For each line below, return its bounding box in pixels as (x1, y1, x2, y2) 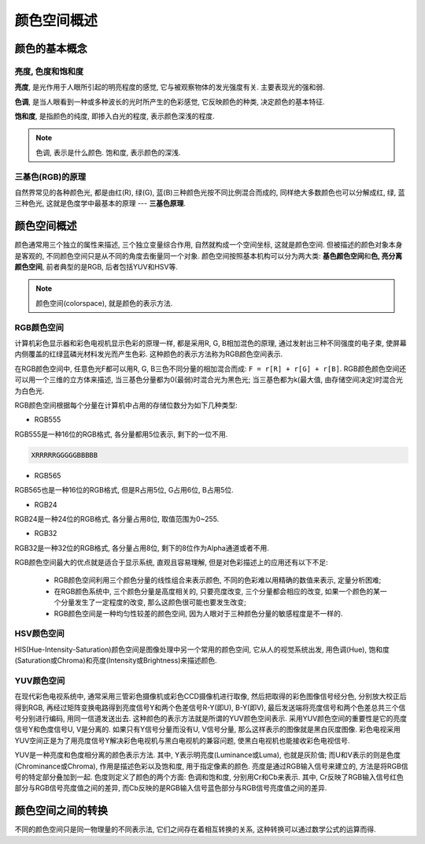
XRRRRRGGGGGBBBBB (31, 450, 98, 459)
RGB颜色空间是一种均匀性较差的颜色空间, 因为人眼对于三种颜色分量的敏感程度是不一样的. (54, 608, 343, 618)
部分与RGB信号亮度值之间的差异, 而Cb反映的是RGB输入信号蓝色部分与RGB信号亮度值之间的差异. (14, 783, 327, 793)
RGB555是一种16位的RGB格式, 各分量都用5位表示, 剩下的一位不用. (14, 429, 228, 439)
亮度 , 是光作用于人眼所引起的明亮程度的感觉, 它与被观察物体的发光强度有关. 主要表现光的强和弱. (14, 83, 325, 92)
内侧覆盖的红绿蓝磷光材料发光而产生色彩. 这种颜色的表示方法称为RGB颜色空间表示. (14, 349, 283, 359)
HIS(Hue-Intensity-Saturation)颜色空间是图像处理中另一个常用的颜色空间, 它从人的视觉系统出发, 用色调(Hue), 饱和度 (14, 645, 390, 654)
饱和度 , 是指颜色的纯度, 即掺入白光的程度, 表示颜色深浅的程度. (14, 111, 215, 121)
